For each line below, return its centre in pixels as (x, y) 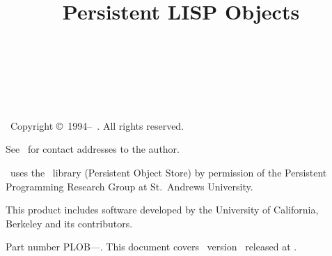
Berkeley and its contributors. (69, 223)
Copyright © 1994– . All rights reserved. (97, 125)
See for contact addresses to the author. (93, 149)
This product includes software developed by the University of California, (162, 210)
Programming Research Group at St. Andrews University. (129, 186)
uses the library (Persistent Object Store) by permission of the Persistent (168, 172)
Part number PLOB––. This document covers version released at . (151, 247)
